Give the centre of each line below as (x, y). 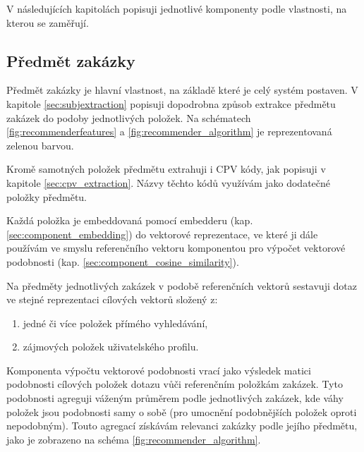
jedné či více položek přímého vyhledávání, (115, 323)
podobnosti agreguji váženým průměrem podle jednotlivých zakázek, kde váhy (175, 398)
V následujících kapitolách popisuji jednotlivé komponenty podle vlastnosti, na (177, 8)
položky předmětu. (47, 196)
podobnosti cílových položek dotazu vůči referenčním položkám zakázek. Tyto (175, 384)
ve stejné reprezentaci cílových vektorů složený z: (112, 299)
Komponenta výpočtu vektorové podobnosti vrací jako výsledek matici (159, 370)
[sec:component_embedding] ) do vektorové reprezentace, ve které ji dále (162, 234)
